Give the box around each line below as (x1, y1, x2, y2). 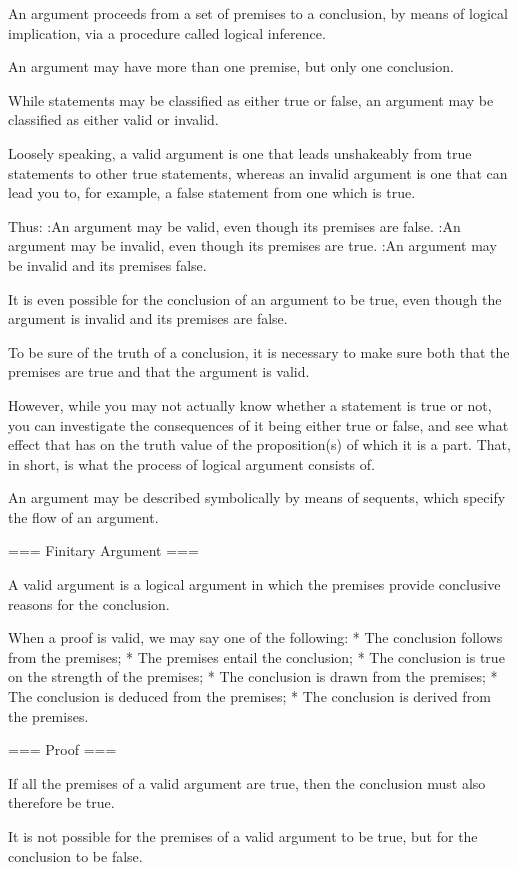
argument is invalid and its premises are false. (8, 308, 288, 329)
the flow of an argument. (8, 506, 159, 527)
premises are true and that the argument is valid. (8, 361, 310, 382)
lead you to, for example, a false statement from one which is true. (8, 182, 416, 203)
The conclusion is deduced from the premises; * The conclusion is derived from (8, 686, 491, 707)
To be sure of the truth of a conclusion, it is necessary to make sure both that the (8, 341, 510, 362)
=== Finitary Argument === (8, 540, 199, 561)
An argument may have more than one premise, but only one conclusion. (8, 56, 454, 77)
